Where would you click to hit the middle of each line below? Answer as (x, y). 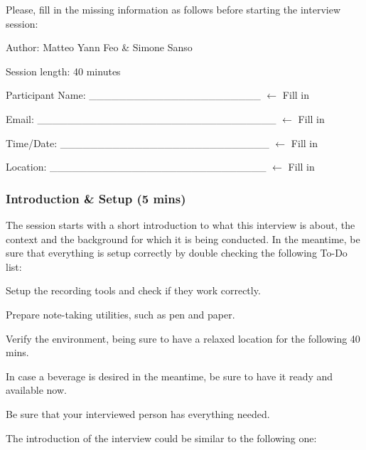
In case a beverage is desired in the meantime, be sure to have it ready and (169, 376)
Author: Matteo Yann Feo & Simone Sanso (99, 47)
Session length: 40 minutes (63, 71)
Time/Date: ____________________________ (138, 143)
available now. (36, 390)
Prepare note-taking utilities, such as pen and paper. (120, 314)
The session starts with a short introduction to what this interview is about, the (181, 224)
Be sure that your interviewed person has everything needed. (138, 413)
